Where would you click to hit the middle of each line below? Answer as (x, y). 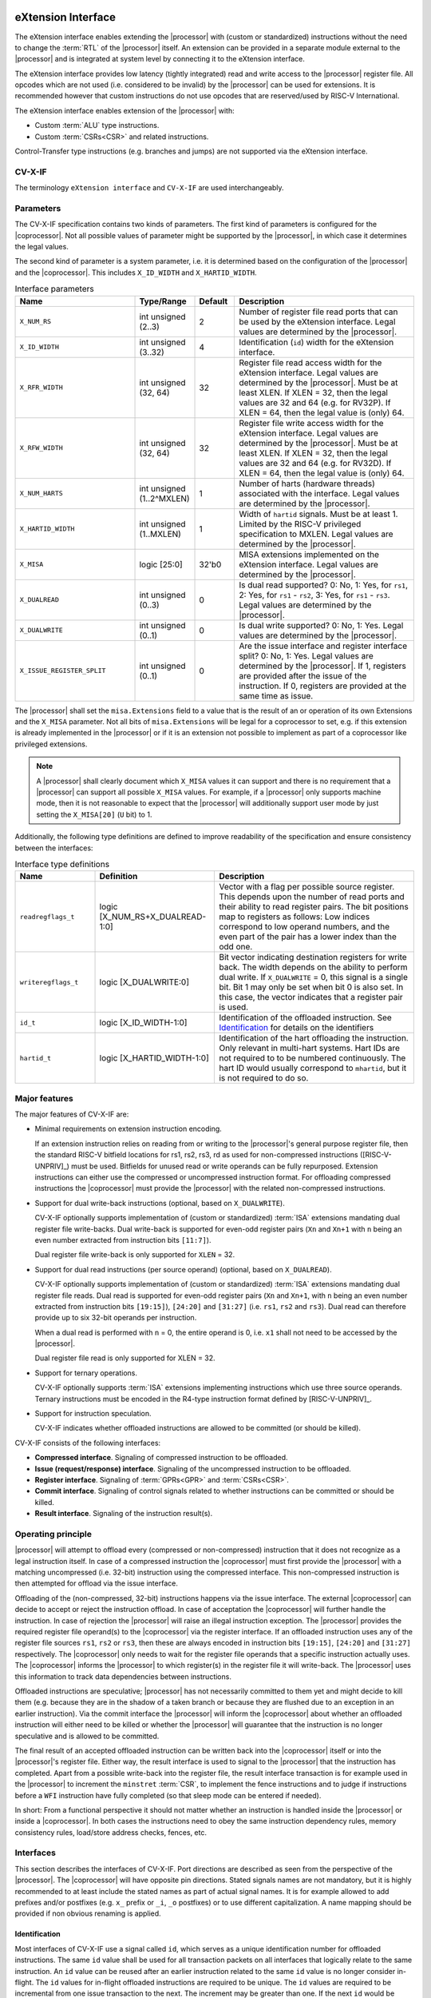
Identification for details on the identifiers (297, 1028)
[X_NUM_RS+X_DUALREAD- (153, 917)
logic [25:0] (161, 564)
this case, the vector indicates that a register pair (311, 997)
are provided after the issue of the (303, 675)
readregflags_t (47, 916)
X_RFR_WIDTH (41, 388)
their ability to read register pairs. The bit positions (314, 907)
